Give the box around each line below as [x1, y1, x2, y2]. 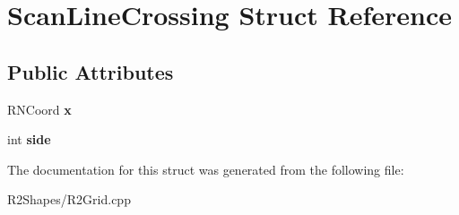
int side [7, 130, 51, 149]
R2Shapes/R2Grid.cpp [7, 190, 131, 209]
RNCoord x [7, 99, 72, 118]
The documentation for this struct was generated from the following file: [7, 159, 404, 178]
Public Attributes [7, 57, 174, 85]
